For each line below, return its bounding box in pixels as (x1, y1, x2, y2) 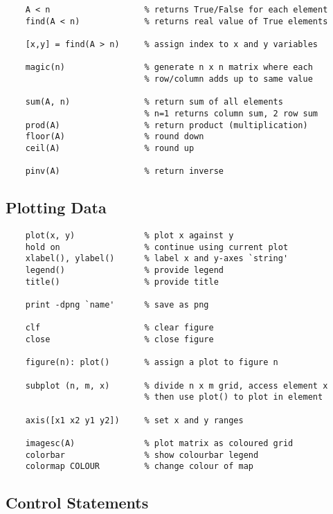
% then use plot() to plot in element (144, 392, 323, 402)
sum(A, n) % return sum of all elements (25, 97, 283, 107)
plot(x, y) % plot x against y (25, 231, 234, 241)
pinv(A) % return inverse (25, 166, 224, 177)
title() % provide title (25, 276, 219, 287)
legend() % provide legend (25, 265, 224, 276)
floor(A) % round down (25, 132, 204, 142)
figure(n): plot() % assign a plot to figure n (25, 357, 278, 368)
